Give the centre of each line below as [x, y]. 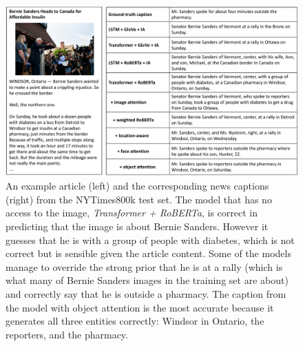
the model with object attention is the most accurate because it [140, 307]
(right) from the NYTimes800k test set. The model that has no [139, 199]
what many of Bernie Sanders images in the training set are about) [147, 280]
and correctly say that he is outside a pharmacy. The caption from [146, 293]
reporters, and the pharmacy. [67, 334]
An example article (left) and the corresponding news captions [137, 186]
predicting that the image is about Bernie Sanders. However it [137, 226]
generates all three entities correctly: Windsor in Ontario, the [135, 321]
